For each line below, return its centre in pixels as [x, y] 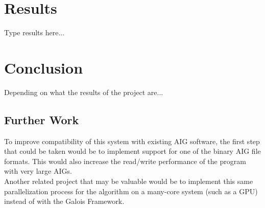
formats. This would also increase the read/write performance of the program [125, 161]
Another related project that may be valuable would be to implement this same [129, 181]
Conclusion [44, 67]
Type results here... [34, 32]
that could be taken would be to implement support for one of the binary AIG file [132, 151]
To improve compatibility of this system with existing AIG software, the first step [132, 141]
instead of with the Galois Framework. [64, 201]
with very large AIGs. [38, 171]
